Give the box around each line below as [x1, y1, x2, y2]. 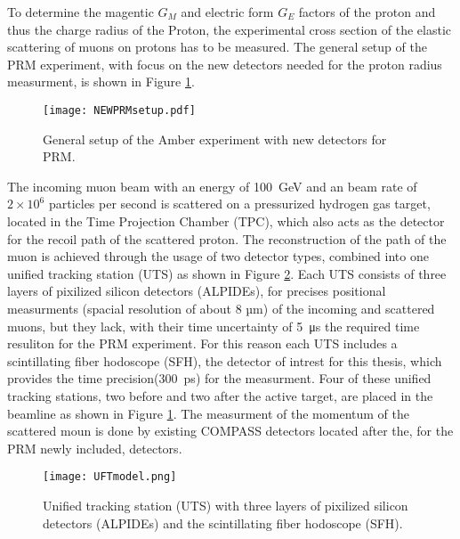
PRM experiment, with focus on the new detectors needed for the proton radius [7, 54, 442, 73]
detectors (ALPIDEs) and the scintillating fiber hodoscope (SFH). [43, 513, 403, 532]
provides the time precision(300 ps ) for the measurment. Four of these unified [7, 369, 432, 388]
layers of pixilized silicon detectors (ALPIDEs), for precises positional [7, 282, 386, 300]
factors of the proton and [298, 3, 436, 20]
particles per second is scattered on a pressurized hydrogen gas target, [48, 194, 431, 213]
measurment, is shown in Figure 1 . [7, 72, 195, 91]
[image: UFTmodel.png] [43, 470, 177, 484]
